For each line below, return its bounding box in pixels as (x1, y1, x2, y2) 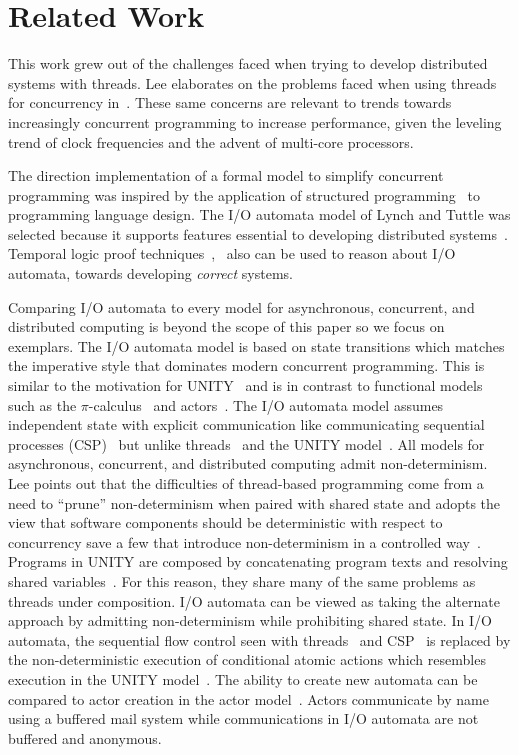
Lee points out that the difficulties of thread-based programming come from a (8, 473, 484, 493)
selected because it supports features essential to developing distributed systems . (8, 223, 508, 244)
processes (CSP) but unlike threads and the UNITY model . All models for (8, 433, 485, 454)
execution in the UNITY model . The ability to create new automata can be (8, 668, 478, 689)
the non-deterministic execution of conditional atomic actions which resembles (8, 649, 486, 670)
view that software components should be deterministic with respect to (8, 512, 443, 533)
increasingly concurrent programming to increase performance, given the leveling (8, 111, 502, 132)
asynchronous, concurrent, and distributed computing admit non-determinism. (8, 453, 488, 474)
